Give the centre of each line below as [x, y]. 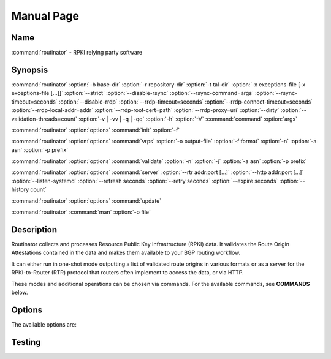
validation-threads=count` [44, 119]
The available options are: [44, 324]
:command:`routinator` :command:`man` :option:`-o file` [81, 212]
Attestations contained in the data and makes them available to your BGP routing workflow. [126, 253]
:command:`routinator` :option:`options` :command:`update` [86, 201]
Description [34, 229]
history [20, 189]
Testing [26, 342]
